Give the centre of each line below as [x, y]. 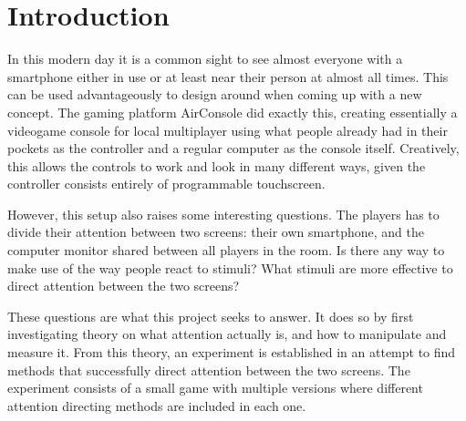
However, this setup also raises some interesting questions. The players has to [223, 214]
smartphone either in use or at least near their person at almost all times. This [228, 76]
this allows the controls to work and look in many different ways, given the [217, 165]
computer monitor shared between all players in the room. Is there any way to [226, 250]
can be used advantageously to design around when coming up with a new [215, 94]
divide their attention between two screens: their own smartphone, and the [216, 232]
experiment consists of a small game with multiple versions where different [215, 388]
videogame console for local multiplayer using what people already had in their [228, 130]
